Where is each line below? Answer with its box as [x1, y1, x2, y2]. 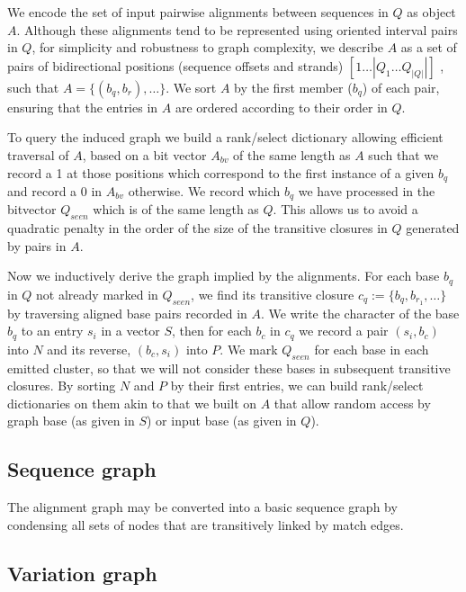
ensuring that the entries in [7, 97, 158, 116]
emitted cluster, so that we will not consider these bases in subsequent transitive [7, 358, 451, 377]
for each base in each [314, 339, 429, 358]
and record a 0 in [7, 182, 103, 201]
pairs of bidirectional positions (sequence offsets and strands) [7, 56, 344, 75]
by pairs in [7, 236, 67, 255]
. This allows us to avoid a [273, 200, 418, 219]
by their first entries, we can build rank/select [170, 376, 424, 395]
